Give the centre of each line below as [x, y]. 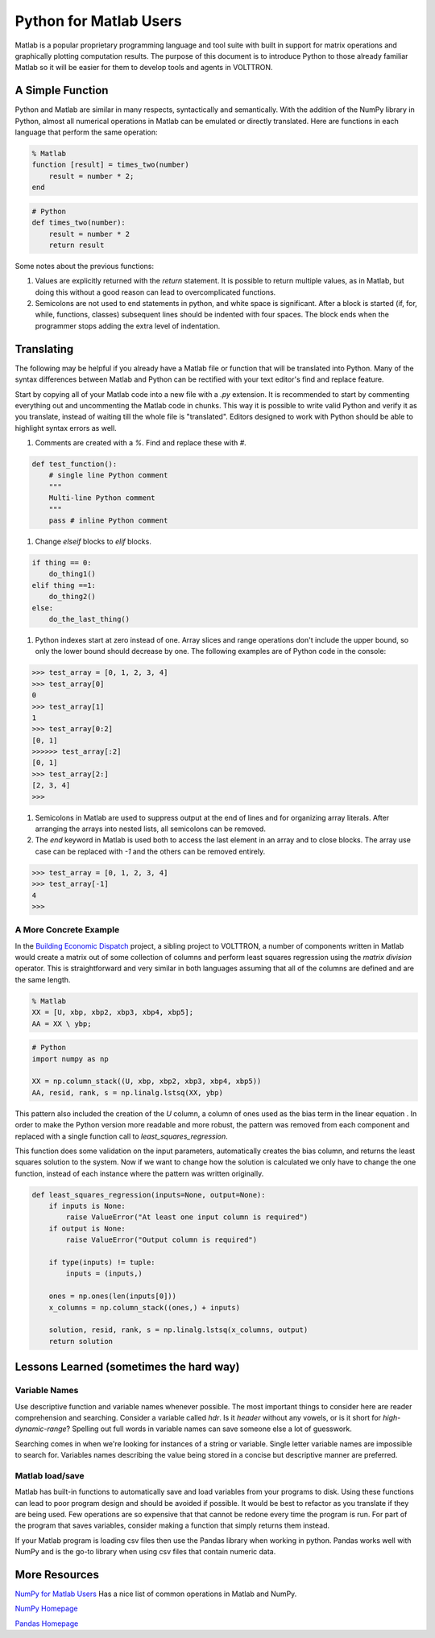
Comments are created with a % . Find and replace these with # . [141, 443]
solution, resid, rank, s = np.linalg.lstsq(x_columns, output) [178, 1330]
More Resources [57, 1574]
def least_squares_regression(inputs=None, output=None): [149, 1195]
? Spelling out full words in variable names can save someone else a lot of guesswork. [209, 1429]
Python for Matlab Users [98, 21]
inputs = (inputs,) [104, 1274]
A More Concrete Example [67, 930]
